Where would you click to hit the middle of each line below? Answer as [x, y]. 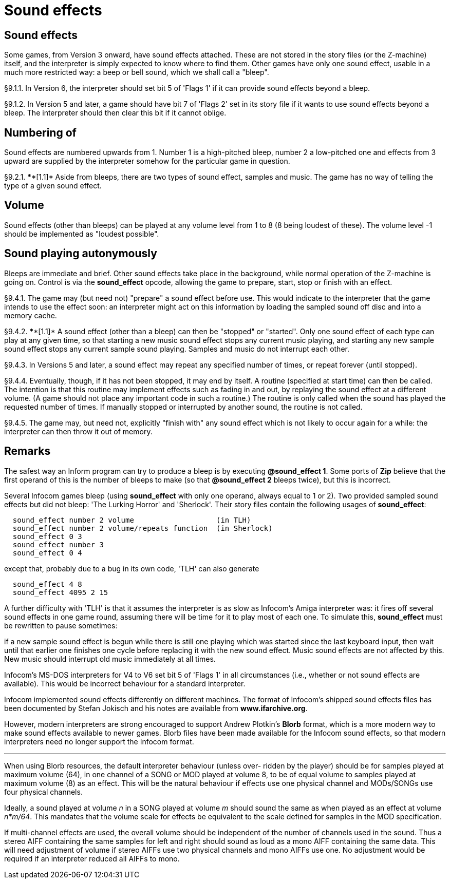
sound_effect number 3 [58, 544]
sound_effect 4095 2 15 [60, 592]
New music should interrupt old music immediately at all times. [110, 659]
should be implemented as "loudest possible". [82, 234]
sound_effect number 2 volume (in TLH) [132, 520]
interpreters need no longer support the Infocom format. [99, 741]
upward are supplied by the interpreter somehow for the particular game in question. [147, 161]
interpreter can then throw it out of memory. [78, 431]
